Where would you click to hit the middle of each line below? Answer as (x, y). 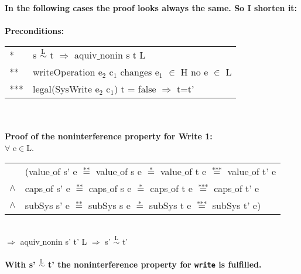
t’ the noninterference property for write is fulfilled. (155, 264)
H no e (194, 71)
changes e (140, 71)
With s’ (20, 264)
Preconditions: (35, 31)
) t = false (135, 88)
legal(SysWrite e (66, 88)
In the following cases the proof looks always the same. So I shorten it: (151, 8)
